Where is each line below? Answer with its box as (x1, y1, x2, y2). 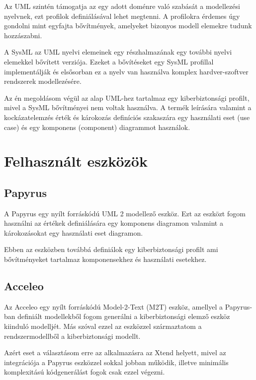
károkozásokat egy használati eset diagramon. (4, 227, 143, 238)
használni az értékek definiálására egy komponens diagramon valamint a (4, 218, 223, 228)
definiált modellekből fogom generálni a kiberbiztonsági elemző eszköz (17, 311, 230, 321)
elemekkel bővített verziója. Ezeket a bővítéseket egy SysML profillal (4, 56, 214, 66)
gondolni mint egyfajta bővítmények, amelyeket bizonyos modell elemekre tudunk (4, 20, 252, 31)
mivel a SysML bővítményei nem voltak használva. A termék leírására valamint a (4, 102, 252, 113)
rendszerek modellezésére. (4, 76, 82, 86)
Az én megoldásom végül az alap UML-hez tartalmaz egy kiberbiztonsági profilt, (4, 92, 250, 103)
